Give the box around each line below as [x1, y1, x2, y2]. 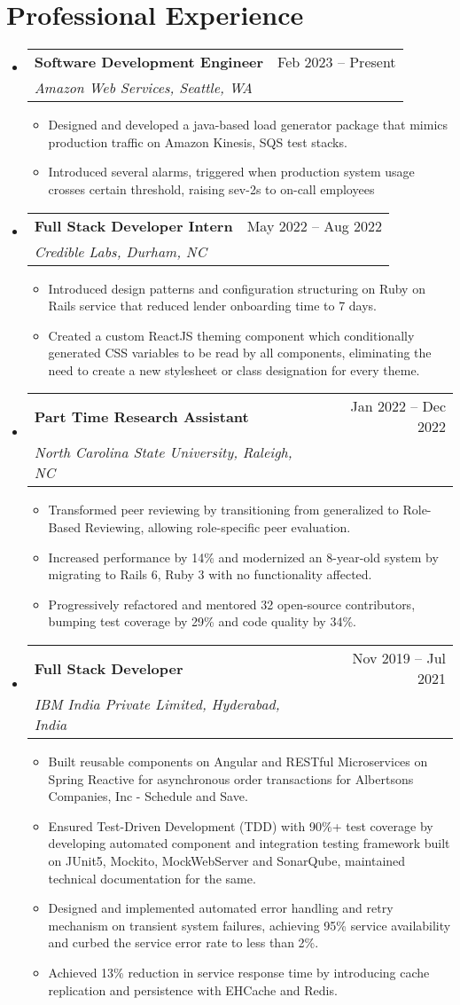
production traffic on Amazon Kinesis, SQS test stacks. [48, 132, 347, 151]
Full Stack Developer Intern [34, 215, 233, 236]
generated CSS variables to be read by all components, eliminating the [48, 343, 432, 362]
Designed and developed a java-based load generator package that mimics [48, 115, 448, 134]
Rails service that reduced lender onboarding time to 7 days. [48, 296, 378, 315]
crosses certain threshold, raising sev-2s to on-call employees [48, 179, 375, 198]
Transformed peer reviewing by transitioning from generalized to [48, 500, 399, 519]
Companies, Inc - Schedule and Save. [48, 787, 248, 805]
